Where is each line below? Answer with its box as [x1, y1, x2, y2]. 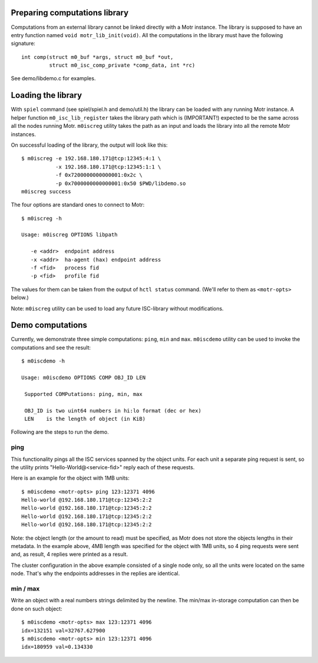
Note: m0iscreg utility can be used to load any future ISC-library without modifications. [11, 305, 224, 312]
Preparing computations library [11, 8, 129, 18]
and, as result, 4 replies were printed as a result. [11, 551, 128, 558]
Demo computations [11, 320, 88, 330]
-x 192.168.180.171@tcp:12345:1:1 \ [55, 163, 161, 170]
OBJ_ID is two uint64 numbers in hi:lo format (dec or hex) [24, 407, 201, 414]
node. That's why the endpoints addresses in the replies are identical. [11, 570, 180, 577]
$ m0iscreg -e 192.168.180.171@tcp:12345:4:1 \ [21, 155, 161, 162]
